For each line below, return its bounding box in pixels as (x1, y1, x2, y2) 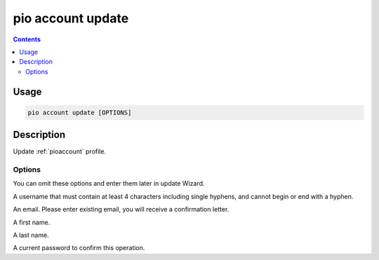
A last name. (13, 231, 49, 239)
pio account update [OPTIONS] (27, 109, 132, 116)
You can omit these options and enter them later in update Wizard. (13, 179, 205, 188)
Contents (13, 35, 41, 43)
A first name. (13, 218, 51, 226)
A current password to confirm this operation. (13, 244, 145, 252)
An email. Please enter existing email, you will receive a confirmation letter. (13, 205, 230, 214)
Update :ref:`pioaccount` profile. (13, 147, 107, 156)
